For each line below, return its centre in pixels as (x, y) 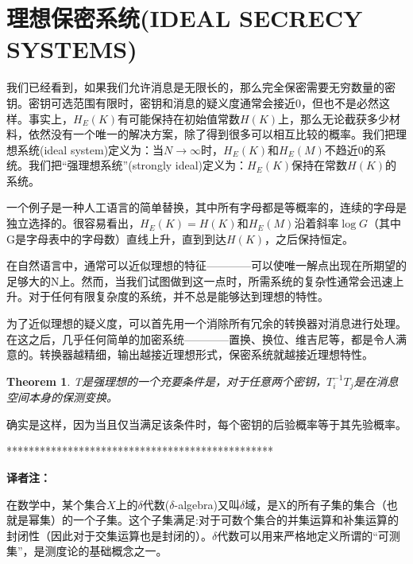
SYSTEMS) (72, 49)
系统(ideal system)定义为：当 (91, 149)
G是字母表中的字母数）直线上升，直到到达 (116, 238)
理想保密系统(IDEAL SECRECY (185, 18)
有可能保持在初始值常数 (179, 118)
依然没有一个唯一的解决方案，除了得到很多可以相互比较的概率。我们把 (212, 134)
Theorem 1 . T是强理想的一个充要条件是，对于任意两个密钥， (167, 381)
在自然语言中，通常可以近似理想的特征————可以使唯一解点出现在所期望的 (206, 265)
